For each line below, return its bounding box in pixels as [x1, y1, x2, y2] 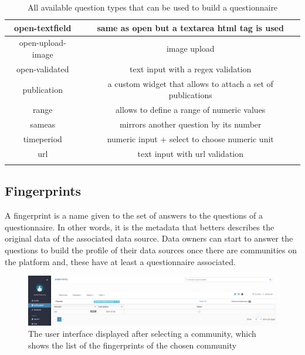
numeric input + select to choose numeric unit [107, 132, 274, 145]
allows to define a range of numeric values [116, 103, 266, 116]
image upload [166, 42, 215, 55]
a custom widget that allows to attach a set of [107, 77, 273, 89]
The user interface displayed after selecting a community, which [28, 327, 256, 340]
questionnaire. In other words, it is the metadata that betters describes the [5, 220, 274, 233]
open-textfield [14, 21, 72, 34]
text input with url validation [137, 147, 243, 159]
